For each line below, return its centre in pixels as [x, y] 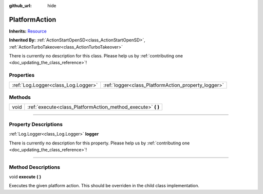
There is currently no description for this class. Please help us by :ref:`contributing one [96, 56]
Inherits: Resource [28, 31]
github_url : [20, 6]
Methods [20, 97]
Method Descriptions [35, 167]
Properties [22, 75]
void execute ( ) [25, 177]
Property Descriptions [36, 124]
